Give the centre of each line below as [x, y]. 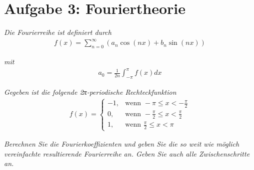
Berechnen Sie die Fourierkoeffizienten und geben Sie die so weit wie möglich [122, 144]
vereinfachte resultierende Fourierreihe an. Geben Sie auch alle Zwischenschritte [127, 153]
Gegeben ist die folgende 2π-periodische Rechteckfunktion [90, 91]
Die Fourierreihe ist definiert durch [58, 32]
